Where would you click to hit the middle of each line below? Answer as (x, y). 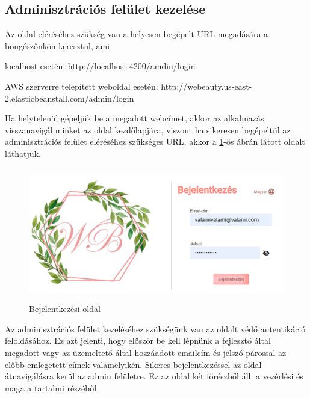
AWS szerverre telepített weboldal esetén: (82, 86)
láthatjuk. (23, 153)
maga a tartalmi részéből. (52, 387)
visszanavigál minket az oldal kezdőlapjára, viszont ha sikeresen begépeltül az (148, 130)
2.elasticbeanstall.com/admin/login (70, 98)
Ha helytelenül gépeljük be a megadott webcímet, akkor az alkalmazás (135, 118)
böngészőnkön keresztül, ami (57, 45)
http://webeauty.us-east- (206, 86)
